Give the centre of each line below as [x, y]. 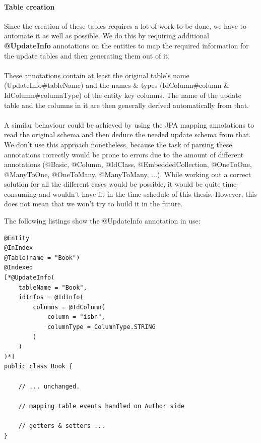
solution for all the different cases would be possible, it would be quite [112, 184]
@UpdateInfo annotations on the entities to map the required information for [126, 45]
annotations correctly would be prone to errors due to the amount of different [124, 154]
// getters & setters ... [62, 426]
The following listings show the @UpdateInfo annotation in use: [102, 221]
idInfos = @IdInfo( [51, 297]
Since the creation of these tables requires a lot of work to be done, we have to [125, 25]
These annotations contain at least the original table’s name [97, 75]
